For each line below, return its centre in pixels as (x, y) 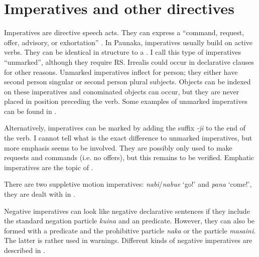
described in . (25, 250)
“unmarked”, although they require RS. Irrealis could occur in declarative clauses (129, 61)
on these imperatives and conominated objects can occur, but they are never (122, 91)
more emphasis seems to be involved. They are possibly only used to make (118, 147)
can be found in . (30, 111)
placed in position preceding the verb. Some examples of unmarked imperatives (126, 101)
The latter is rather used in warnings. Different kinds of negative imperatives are (128, 240)
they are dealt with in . (40, 194)
